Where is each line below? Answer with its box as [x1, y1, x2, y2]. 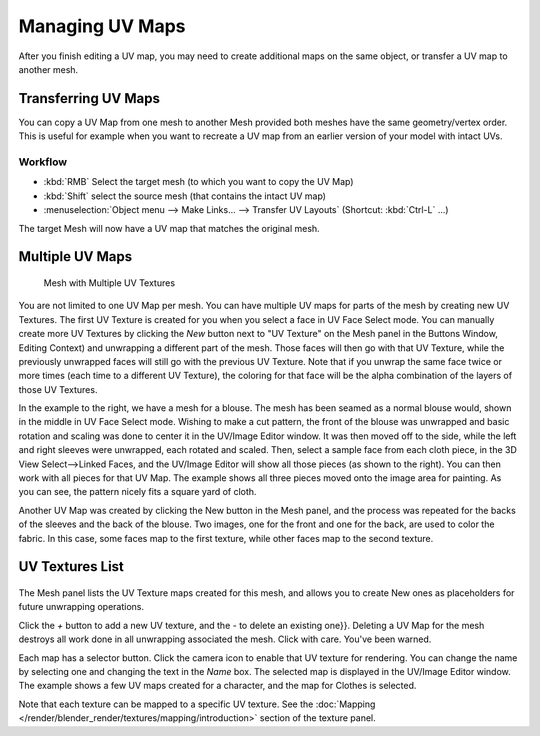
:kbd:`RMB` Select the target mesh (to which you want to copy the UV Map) [43, 176, 354, 188]
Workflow [18, 155, 68, 169]
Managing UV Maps [18, 15, 186, 37]
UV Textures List [18, 558, 125, 575]
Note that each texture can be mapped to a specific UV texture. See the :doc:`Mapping [18, 698, 376, 710]
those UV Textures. [18, 383, 98, 395]
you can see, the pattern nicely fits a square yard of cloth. [18, 486, 257, 498]
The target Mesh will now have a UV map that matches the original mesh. [18, 222, 320, 234]
